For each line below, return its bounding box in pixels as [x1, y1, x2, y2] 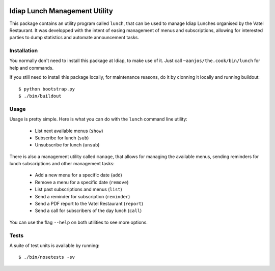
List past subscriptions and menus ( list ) [35, 186, 122, 193]
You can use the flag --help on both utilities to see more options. [9, 219, 148, 225]
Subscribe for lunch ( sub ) [35, 135, 89, 141]
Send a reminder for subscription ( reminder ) [35, 193, 130, 199]
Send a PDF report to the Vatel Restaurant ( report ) [35, 201, 144, 207]
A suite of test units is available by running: [9, 242, 100, 249]
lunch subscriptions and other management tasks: [9, 161, 115, 167]
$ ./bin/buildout [18, 93, 62, 99]
